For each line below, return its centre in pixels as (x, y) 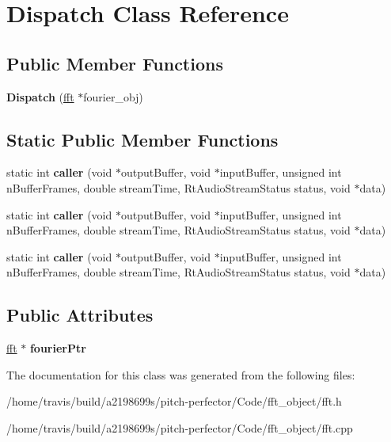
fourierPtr (58, 348)
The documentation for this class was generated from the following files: (181, 374)
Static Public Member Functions (142, 139)
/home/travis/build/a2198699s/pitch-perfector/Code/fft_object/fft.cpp (180, 427)
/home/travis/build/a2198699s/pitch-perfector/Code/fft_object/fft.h (174, 401)
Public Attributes (80, 315)
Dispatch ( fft (40, 96)
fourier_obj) (113, 96)
